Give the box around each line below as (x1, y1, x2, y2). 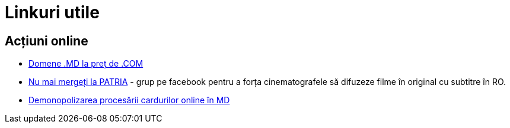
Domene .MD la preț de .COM (28, 58, 144, 69)
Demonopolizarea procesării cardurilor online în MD (28, 95, 230, 106)
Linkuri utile (5, 2, 100, 22)
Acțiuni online (5, 33, 88, 48)
